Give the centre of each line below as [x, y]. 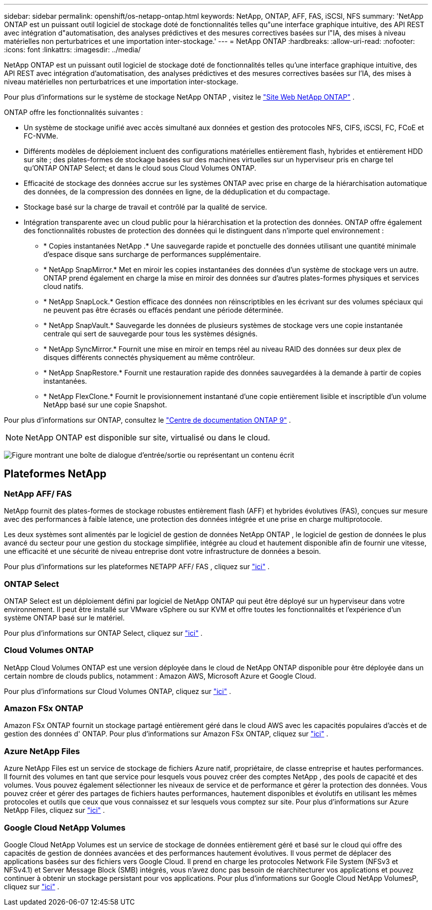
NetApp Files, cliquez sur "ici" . [54, 810]
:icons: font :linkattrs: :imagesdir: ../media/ [72, 50]
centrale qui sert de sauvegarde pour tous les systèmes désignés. [151, 334]
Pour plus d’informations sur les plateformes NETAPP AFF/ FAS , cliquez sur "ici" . [137, 567]
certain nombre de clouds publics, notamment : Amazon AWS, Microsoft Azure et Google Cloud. [160, 676]
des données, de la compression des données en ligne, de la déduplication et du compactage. [177, 192]
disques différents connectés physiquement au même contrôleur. [149, 357]
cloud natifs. [63, 286]
